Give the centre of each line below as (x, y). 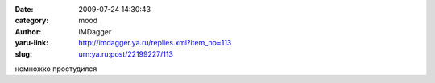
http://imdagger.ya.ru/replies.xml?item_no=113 (155, 43)
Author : (28, 31)
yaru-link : (31, 43)
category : (32, 21)
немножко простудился (56, 69)
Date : (24, 9)
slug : (23, 54)
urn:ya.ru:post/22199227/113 (126, 54)
